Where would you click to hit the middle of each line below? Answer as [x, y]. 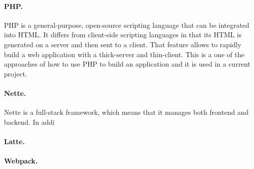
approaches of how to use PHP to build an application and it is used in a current [127, 64]
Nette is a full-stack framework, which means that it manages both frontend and [127, 112]
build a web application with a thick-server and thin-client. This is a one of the [124, 54]
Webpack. [21, 161]
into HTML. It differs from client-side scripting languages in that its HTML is [123, 35]
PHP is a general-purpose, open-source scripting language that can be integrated [127, 25]
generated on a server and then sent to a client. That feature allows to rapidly [123, 44]
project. [16, 73]
